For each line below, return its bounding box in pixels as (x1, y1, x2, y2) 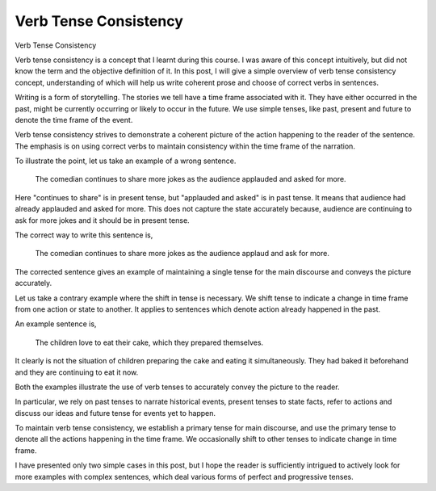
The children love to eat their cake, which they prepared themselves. (35, 338, 264, 347)
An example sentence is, (15, 319, 97, 329)
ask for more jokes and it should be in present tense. (15, 215, 190, 225)
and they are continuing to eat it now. (15, 367, 139, 377)
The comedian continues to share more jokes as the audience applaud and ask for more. (35, 249, 330, 258)
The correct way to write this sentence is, (15, 230, 153, 240)
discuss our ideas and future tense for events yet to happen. (15, 408, 216, 418)
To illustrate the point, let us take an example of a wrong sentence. (15, 156, 237, 166)
